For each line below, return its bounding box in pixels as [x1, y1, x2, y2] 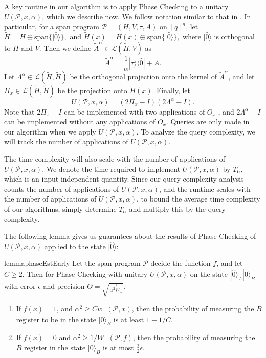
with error [4, 280, 36, 291]
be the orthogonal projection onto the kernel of [70, 71, 217, 81]
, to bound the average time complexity [137, 193, 260, 204]
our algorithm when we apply [4, 126, 96, 137]
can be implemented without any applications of [4, 116, 156, 127]
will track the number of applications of [4, 136, 128, 147]
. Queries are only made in [166, 116, 250, 127]
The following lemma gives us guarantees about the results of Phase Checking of [4, 231, 256, 241]
